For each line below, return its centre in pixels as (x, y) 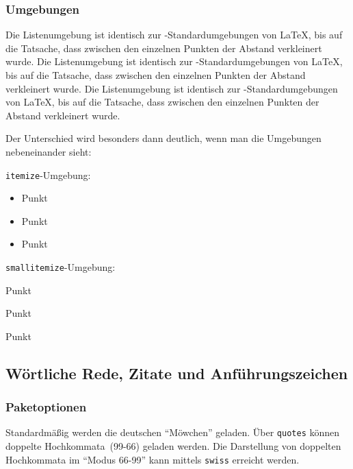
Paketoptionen (46, 407)
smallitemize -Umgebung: (61, 267)
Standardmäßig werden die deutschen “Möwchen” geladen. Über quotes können (173, 432)
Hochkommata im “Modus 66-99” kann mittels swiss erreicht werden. (153, 459)
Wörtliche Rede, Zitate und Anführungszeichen (177, 373)
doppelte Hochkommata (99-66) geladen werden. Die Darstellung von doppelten (173, 446)
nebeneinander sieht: (49, 151)
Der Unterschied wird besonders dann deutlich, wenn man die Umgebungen (164, 138)
